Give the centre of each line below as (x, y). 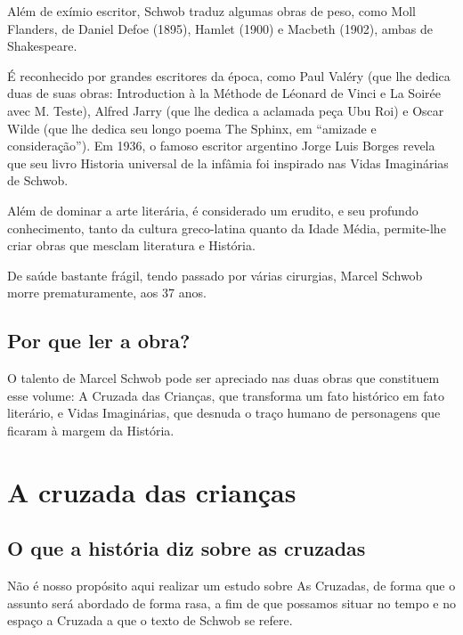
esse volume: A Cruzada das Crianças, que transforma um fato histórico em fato (226, 395)
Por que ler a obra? (99, 341)
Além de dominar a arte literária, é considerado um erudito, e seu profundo (213, 210)
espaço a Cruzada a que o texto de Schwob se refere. (150, 620)
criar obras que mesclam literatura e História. (131, 245)
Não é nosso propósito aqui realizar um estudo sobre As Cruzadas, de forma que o (231, 586)
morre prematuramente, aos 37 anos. (107, 293)
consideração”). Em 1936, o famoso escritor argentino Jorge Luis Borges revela (221, 146)
